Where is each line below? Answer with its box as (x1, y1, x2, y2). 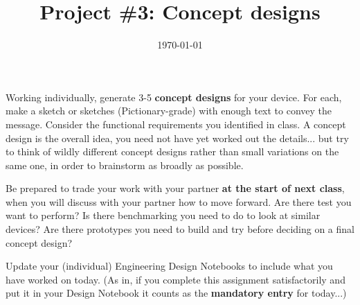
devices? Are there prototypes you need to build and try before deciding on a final (6, 222, 354, 236)
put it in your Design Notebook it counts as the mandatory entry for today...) (6, 286, 347, 300)
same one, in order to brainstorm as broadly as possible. (6, 157, 244, 172)
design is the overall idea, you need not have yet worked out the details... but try (6, 130, 349, 145)
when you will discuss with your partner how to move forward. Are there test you (6, 194, 352, 209)
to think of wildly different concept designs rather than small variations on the (6, 144, 339, 159)
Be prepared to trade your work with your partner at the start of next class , (6, 181, 345, 195)
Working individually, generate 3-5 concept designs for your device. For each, (6, 89, 342, 104)
